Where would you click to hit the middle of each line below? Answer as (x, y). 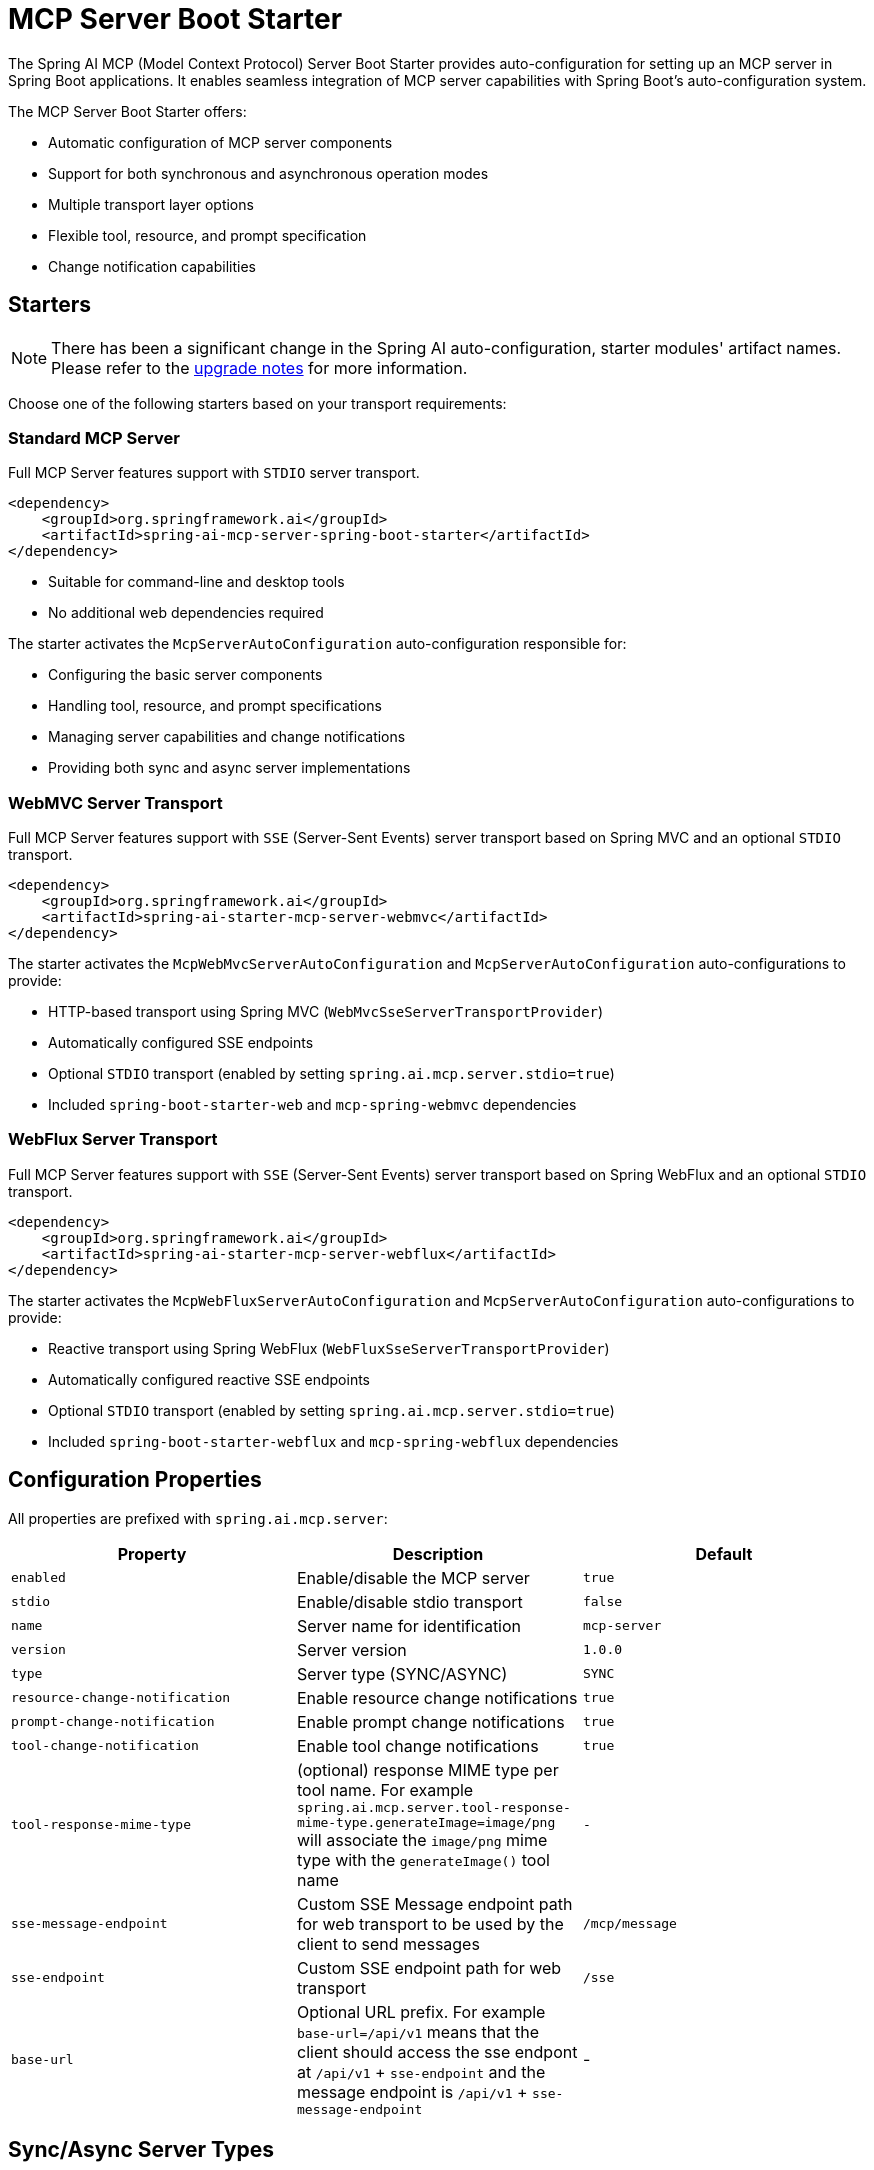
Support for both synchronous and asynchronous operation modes (268, 173)
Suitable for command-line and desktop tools (196, 582)
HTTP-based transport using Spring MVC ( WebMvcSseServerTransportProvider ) (326, 1012)
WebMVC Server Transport (115, 802)
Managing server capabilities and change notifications (227, 737)
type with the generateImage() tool (423, 1859)
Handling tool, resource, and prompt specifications (215, 706)
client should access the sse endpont (437, 2051)
